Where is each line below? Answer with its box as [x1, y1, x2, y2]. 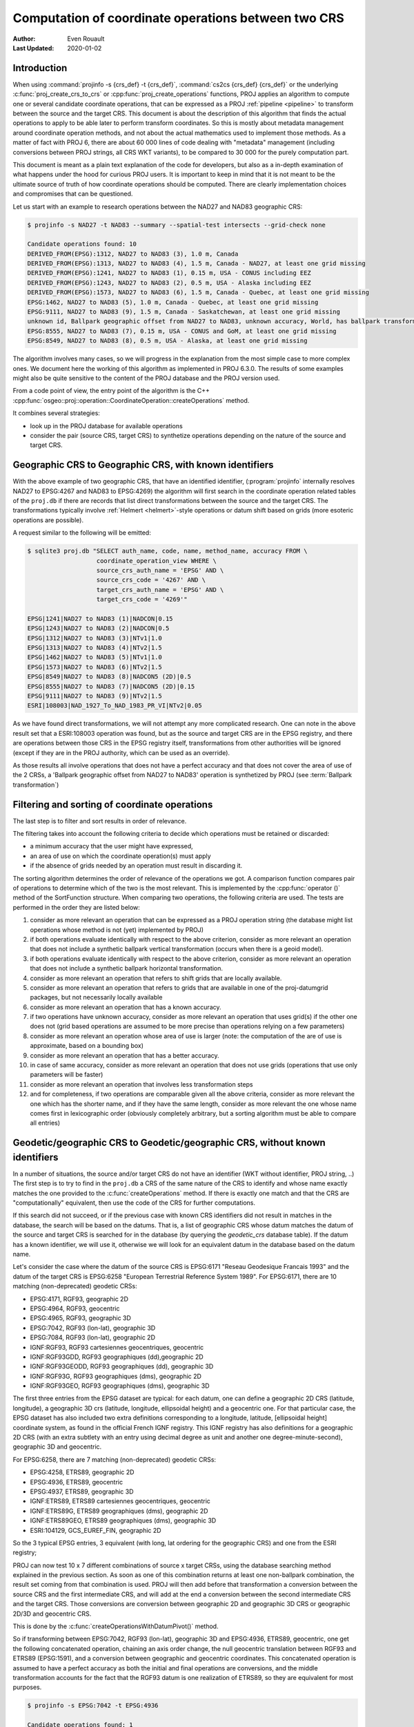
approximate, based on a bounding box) [30, 1042, 144, 1050]
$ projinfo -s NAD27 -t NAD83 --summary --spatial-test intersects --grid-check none [27, 221, 326, 229]
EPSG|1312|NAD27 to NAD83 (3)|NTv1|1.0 [27, 634, 162, 642]
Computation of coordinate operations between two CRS [12, 10, 344, 26]
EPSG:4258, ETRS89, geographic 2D [30, 1468, 135, 1476]
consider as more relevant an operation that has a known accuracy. [30, 1002, 221, 1011]
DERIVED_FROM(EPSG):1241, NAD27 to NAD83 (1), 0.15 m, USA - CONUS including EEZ [27, 269, 312, 277]
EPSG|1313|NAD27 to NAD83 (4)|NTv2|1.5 [27, 644, 162, 652]
